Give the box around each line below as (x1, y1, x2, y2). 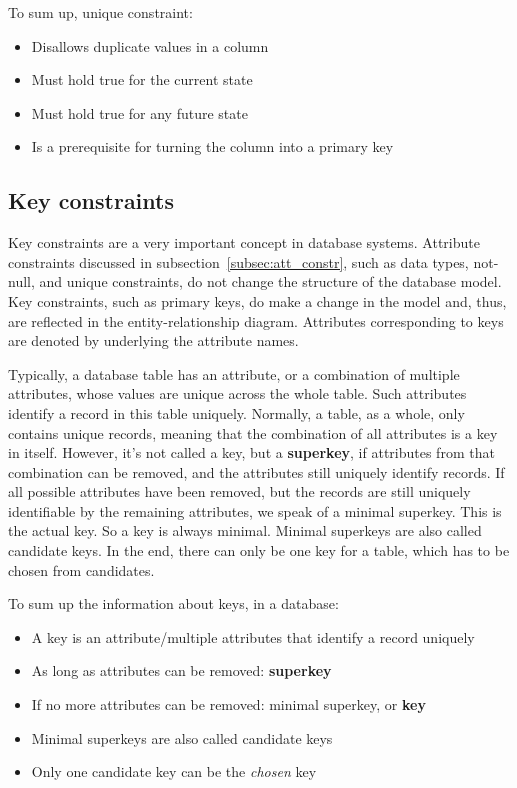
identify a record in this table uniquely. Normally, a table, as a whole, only (8, 402, 465, 423)
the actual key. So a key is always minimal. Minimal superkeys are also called (8, 520, 482, 541)
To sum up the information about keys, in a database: (8, 593, 339, 614)
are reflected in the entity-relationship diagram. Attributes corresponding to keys (8, 310, 504, 331)
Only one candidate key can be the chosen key (31, 761, 317, 782)
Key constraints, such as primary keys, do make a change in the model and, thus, (8, 290, 507, 311)
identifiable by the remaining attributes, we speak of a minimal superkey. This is (8, 500, 502, 521)
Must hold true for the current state (31, 69, 253, 90)
